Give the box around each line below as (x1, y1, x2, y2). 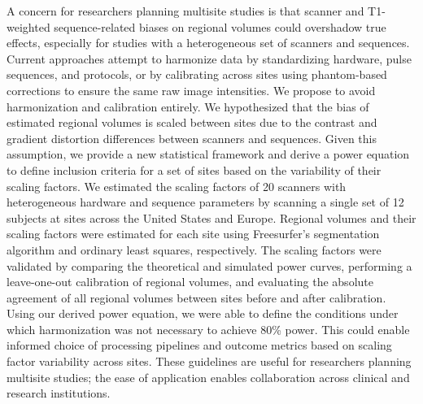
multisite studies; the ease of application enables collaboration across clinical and (7, 368, 410, 385)
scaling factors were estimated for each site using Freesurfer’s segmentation (7, 225, 380, 242)
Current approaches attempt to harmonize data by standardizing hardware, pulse (7, 50, 412, 67)
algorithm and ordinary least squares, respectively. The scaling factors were (7, 241, 382, 258)
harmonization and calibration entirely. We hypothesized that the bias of (7, 98, 369, 115)
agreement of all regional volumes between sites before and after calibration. (7, 289, 386, 306)
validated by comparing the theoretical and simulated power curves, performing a (7, 257, 412, 274)
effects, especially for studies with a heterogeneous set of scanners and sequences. (7, 34, 410, 51)
